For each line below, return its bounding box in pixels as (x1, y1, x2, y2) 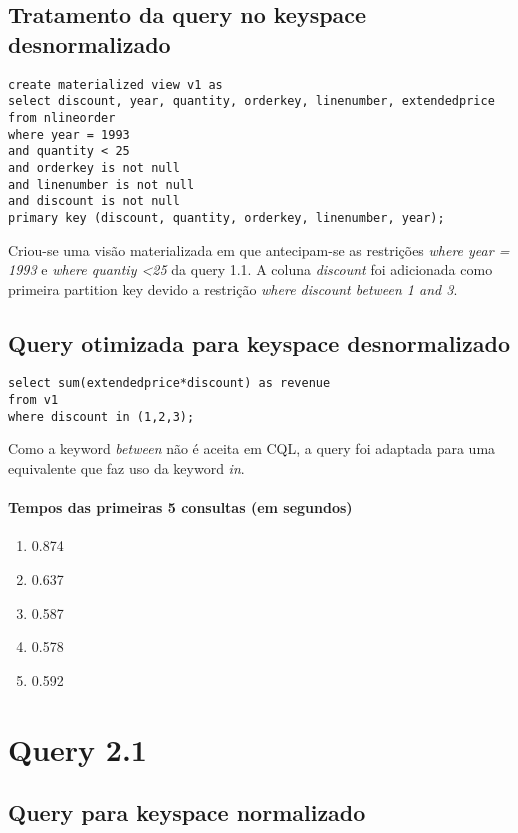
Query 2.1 (8, 728, 147, 769)
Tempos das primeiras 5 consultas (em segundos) (8, 497, 353, 518)
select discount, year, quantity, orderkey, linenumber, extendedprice (8, 94, 495, 109)
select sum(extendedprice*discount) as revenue (8, 376, 331, 391)
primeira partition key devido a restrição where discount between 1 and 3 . (8, 278, 458, 299)
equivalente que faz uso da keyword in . (8, 458, 245, 479)
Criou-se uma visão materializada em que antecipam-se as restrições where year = (8, 239, 510, 260)
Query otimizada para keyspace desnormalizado (8, 327, 511, 358)
